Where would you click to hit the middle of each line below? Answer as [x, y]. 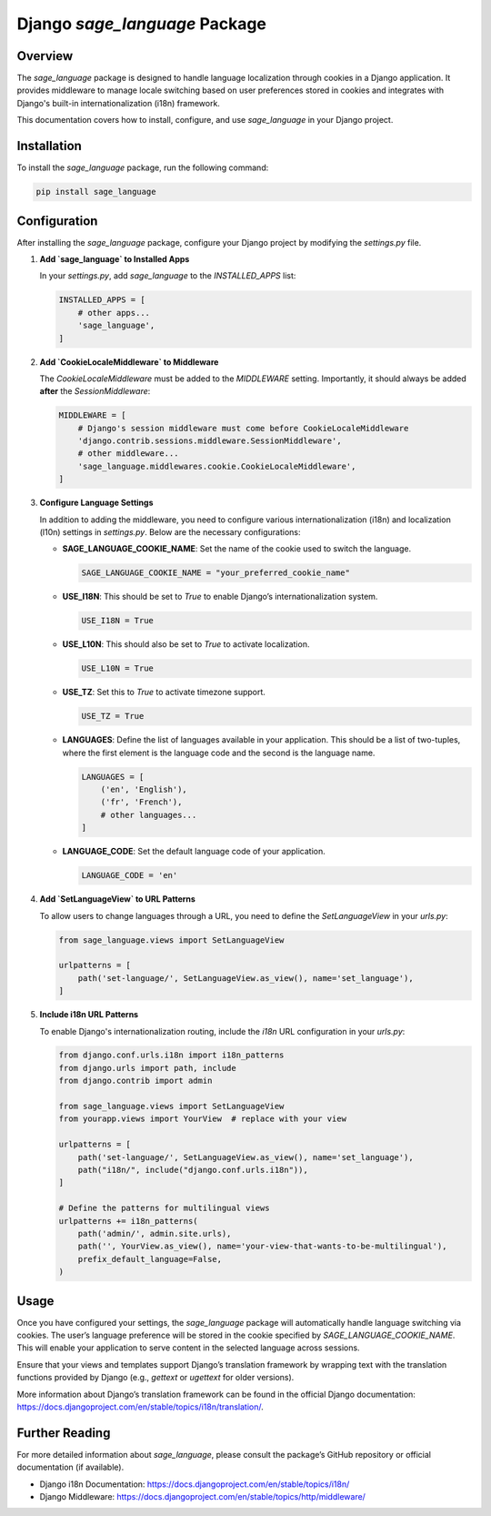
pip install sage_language [96, 192]
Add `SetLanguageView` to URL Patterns [117, 899]
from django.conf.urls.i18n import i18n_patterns [171, 1055]
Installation [49, 146]
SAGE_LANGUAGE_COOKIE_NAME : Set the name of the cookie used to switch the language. [237, 549]
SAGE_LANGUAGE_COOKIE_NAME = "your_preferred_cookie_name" [215, 573]
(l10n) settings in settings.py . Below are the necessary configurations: [170, 532]
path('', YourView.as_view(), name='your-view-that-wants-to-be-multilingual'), [262, 1246]
